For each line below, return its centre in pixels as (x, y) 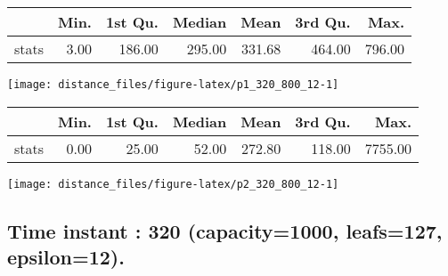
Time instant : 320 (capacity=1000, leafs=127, (225, 230)
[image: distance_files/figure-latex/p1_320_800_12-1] (173, 85)
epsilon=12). (66, 257)
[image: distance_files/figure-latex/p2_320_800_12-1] (173, 184)
